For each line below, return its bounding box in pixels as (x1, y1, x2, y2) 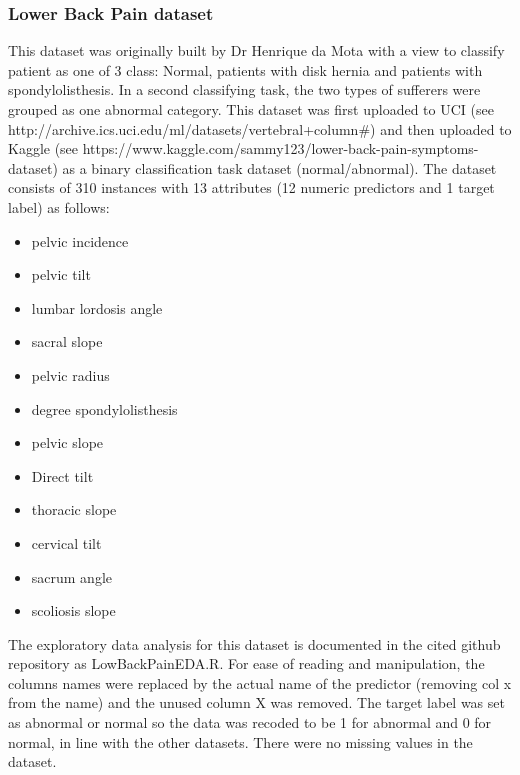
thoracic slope (31, 499, 117, 520)
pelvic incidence (31, 230, 129, 251)
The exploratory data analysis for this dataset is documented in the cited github (8, 633, 501, 654)
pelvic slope (31, 432, 104, 453)
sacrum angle (31, 566, 113, 587)
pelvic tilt (31, 264, 91, 285)
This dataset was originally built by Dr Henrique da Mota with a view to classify (8, 40, 505, 61)
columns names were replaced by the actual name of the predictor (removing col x (8, 672, 512, 693)
